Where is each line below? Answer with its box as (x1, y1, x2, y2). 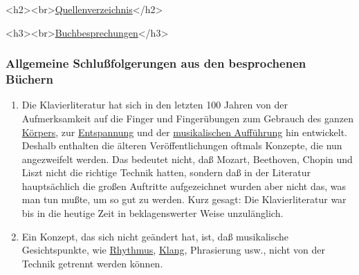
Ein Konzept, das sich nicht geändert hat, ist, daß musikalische (21, 229, 289, 243)
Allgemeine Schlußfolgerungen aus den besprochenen (6, 55, 306, 72)
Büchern (6, 70, 53, 88)
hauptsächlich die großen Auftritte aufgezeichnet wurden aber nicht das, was (21, 178, 347, 193)
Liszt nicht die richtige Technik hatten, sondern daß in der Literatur (21, 165, 311, 180)
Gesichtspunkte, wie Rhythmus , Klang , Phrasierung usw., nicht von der (21, 243, 325, 257)
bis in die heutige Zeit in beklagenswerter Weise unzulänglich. (21, 206, 284, 220)
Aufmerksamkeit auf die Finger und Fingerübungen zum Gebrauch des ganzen (21, 111, 353, 125)
